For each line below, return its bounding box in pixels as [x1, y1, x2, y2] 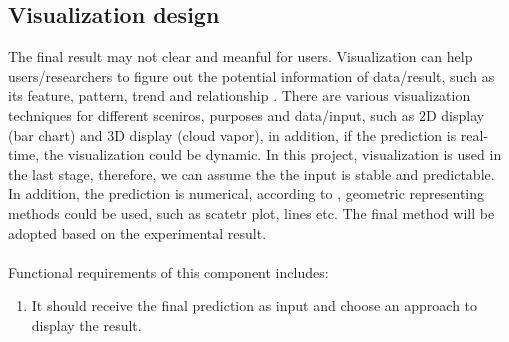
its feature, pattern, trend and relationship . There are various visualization [8, 85, 471, 106]
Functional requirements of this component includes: [8, 261, 329, 282]
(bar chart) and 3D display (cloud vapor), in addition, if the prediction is [8, 124, 457, 145]
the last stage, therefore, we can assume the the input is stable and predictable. [8, 163, 495, 184]
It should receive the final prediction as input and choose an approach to [31, 295, 478, 316]
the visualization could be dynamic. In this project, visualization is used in [43, 144, 502, 165]
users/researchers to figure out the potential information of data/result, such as [8, 65, 495, 86]
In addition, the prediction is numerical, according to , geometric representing [8, 183, 485, 204]
